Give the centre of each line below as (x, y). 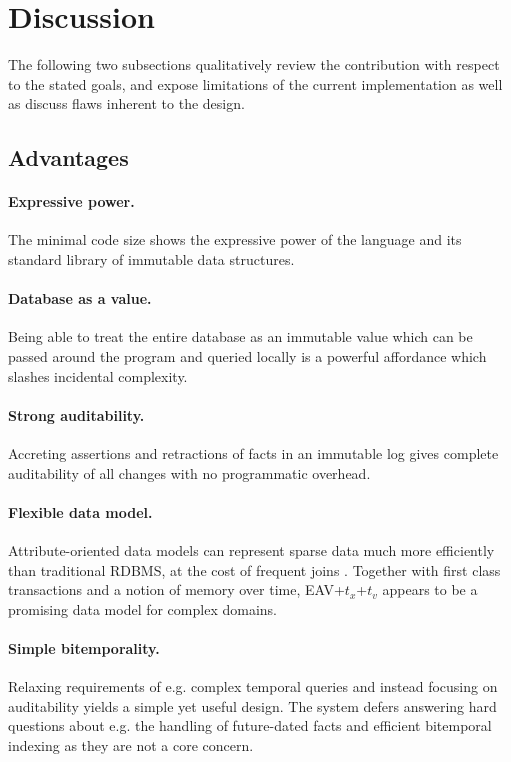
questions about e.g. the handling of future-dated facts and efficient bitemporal (250, 725)
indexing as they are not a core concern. (131, 744)
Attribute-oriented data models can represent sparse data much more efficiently (251, 550)
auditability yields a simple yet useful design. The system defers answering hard (252, 705)
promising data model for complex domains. (142, 608)
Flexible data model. (80, 511)
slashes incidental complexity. (98, 375)
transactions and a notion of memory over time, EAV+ (176, 589)
